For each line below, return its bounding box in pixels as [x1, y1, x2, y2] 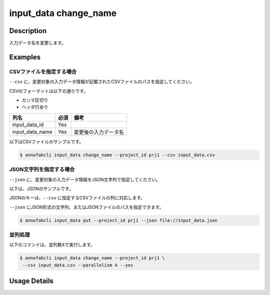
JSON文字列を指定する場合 [9, 166, 75, 173]
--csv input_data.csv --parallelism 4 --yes [22, 262, 133, 268]
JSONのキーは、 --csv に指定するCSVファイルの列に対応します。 [9, 195, 145, 201]
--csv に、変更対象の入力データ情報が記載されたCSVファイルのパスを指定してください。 [9, 79, 194, 85]
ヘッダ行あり [21, 104, 48, 110]
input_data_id [12, 121, 44, 128]
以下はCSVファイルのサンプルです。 [9, 138, 84, 145]
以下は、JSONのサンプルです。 [9, 185, 73, 191]
